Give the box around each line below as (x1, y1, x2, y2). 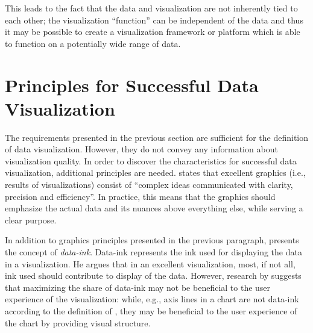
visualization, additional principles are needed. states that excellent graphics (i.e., (5, 166, 306, 179)
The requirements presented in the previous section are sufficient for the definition (5, 131, 309, 143)
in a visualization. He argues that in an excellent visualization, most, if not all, (5, 257, 296, 270)
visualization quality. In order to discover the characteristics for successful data (5, 154, 297, 167)
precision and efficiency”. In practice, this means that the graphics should (5, 190, 276, 202)
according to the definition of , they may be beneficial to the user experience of (5, 305, 297, 317)
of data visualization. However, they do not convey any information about (5, 143, 278, 155)
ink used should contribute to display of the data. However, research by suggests (5, 269, 302, 282)
